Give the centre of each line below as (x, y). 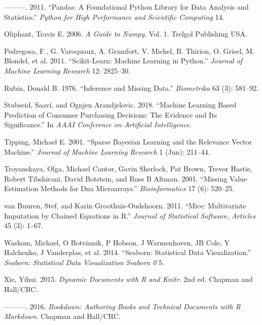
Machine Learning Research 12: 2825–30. (67, 70)
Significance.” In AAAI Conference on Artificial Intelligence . (98, 124)
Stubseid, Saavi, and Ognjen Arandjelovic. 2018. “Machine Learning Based (120, 105)
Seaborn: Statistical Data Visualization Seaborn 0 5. (84, 262)
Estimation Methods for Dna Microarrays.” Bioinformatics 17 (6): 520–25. (119, 188)
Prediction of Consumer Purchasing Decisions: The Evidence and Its (111, 114)
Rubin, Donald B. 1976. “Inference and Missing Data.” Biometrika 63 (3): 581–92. (132, 87)
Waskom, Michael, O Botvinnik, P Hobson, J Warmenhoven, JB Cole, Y (117, 242)
